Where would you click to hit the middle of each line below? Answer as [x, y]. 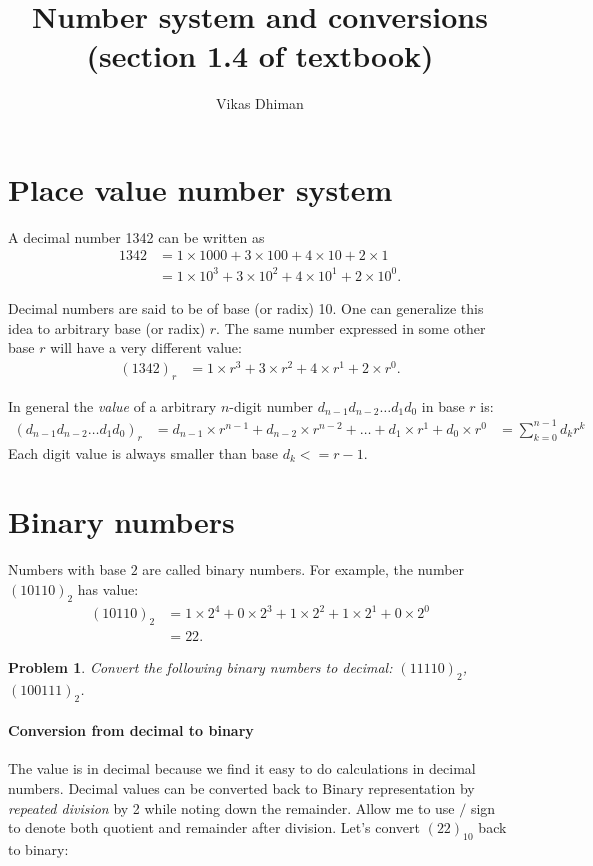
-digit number [271, 405]
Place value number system [200, 188]
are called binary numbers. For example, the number [303, 569]
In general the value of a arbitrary [112, 405]
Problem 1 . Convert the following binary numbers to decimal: [200, 667]
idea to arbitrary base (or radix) [107, 327]
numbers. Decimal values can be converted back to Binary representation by [241, 788]
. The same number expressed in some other [351, 327]
